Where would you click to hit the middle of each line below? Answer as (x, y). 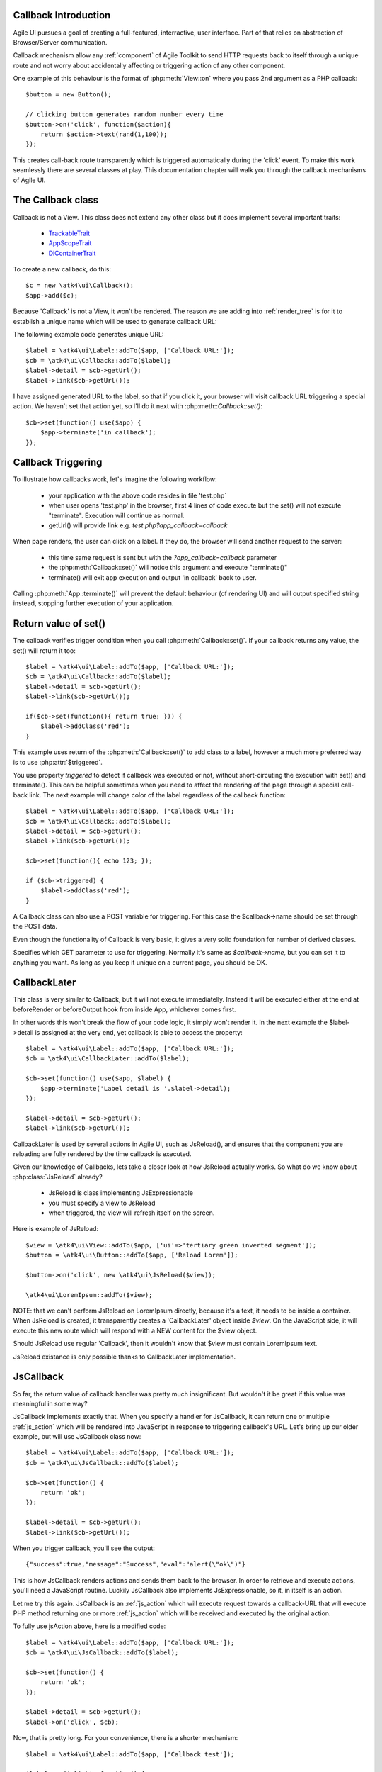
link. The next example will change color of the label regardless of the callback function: (157, 795)
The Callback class (56, 200)
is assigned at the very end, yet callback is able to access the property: (139, 1032)
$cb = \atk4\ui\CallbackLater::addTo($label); (108, 1059)
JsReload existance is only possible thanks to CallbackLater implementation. (125, 1357)
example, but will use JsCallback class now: (77, 1437)
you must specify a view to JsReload (102, 1203)
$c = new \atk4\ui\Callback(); (80, 286)
